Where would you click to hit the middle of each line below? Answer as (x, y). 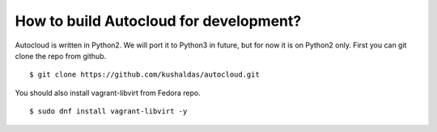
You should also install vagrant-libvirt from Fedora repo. (108, 93)
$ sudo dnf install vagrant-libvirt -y (108, 111)
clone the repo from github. (61, 56)
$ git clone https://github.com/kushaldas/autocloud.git (145, 75)
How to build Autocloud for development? (158, 21)
